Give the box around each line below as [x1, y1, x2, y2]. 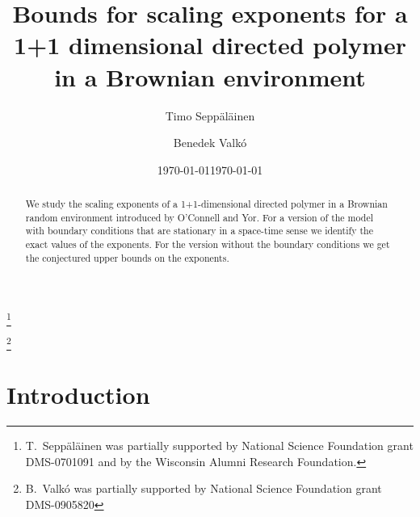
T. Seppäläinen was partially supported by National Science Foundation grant [25, 437, 414, 454]
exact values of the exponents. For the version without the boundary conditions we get [25, 237, 390, 251]
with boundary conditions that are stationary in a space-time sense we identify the [25, 224, 373, 237]
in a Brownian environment [54, 60, 366, 93]
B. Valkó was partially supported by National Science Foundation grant [25, 480, 382, 497]
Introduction [6, 378, 150, 411]
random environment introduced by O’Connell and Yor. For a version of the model [25, 210, 373, 224]
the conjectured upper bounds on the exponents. [25, 250, 229, 264]
